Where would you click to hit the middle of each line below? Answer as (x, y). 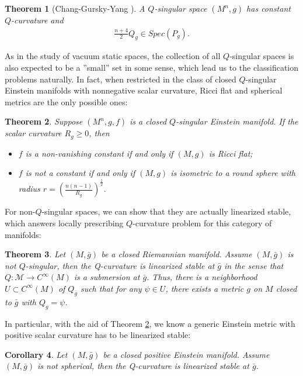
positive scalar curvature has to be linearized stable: (98, 335)
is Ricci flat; (231, 153)
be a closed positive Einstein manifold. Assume (186, 354)
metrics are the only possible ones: (66, 101)
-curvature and (37, 20)
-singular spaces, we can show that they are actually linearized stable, (166, 211)
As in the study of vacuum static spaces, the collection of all (113, 56)
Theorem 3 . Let (35, 254)
